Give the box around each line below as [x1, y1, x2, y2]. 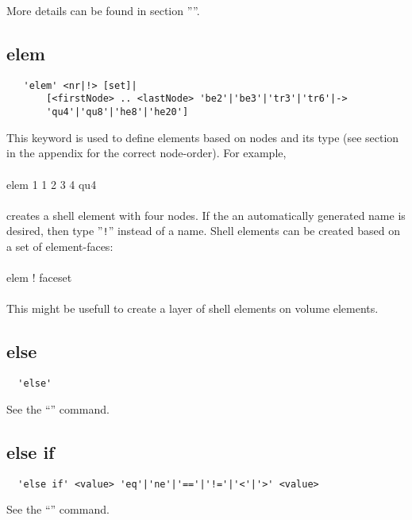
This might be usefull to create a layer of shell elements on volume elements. [6, 300, 379, 317]
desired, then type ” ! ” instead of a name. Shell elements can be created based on [6, 222, 400, 239]
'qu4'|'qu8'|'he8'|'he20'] [46, 106, 189, 118]
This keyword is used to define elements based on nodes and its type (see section [6, 129, 399, 145]
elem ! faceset [6, 269, 72, 286]
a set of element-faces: [6, 237, 114, 254]
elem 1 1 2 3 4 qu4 [6, 175, 97, 192]
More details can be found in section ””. [6, 2, 200, 18]
